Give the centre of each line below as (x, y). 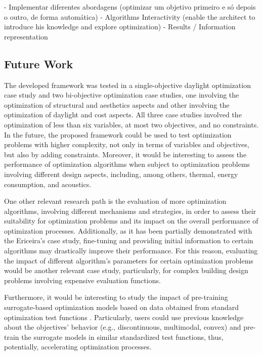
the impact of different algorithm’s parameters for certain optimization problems (129, 260)
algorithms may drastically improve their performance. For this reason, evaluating (131, 251)
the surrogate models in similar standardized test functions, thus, (122, 337)
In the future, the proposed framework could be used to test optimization (118, 134)
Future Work (39, 63)
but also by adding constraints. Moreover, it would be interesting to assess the (125, 154)
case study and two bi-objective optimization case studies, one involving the (122, 95)
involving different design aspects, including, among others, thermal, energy (121, 174)
